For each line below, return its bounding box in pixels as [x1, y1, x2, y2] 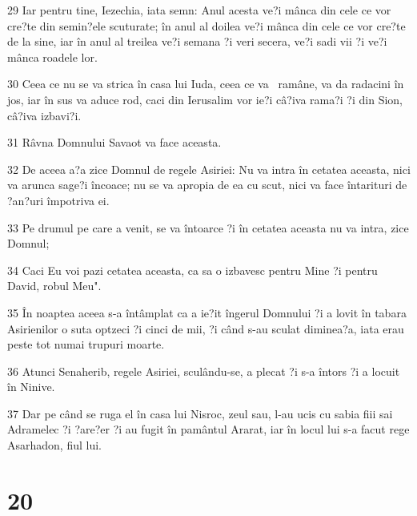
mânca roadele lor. [7, 48, 98, 65]
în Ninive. [7, 378, 55, 395]
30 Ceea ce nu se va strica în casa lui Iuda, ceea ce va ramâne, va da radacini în [7, 75, 404, 92]
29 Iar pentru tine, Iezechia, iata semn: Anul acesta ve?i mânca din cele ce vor [7, 2, 391, 18]
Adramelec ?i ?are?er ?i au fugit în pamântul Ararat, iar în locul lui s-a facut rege [7, 421, 410, 437]
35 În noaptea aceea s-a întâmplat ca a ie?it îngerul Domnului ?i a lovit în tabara [7, 304, 407, 320]
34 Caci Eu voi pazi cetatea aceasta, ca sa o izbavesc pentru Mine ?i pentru [7, 261, 378, 278]
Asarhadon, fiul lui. [7, 437, 102, 454]
